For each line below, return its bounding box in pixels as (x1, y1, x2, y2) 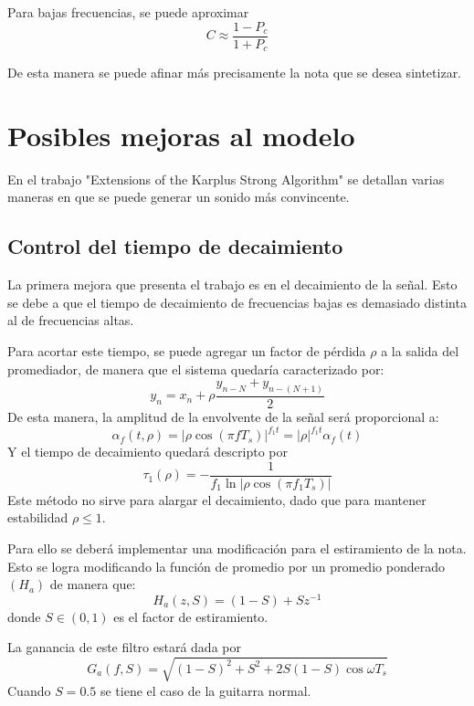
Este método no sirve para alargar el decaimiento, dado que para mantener (7, 490, 427, 509)
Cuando (7, 680, 51, 700)
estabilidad (7, 508, 68, 527)
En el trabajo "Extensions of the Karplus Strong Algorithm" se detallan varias (7, 169, 445, 188)
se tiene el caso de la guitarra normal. (100, 680, 311, 700)
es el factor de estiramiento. (113, 606, 269, 626)
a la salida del (381, 342, 459, 360)
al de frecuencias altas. (7, 311, 134, 330)
